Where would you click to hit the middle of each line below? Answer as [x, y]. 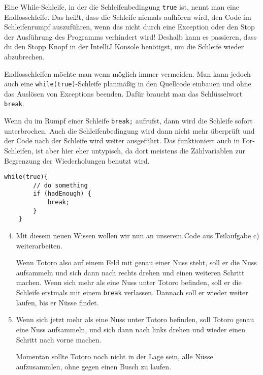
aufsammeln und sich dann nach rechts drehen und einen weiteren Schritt [130, 272]
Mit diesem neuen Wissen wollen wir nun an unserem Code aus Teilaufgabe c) [138, 236]
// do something [60, 185]
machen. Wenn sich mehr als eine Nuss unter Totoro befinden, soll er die [129, 282]
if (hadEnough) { [62, 194]
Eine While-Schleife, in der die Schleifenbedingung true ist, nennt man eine [122, 7]
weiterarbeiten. [39, 245]
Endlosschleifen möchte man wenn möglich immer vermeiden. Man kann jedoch [127, 73]
